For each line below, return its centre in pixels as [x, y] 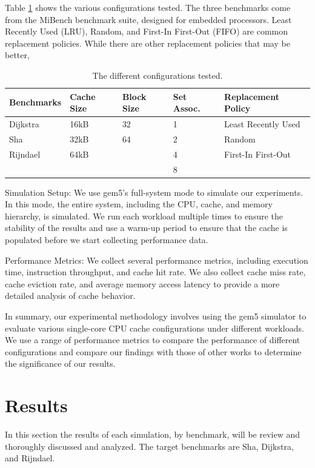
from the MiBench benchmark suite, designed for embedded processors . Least [148, 19]
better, [17, 55]
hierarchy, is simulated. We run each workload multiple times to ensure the [144, 216]
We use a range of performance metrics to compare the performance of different [153, 340]
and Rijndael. [30, 458]
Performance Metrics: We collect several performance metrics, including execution [157, 260]
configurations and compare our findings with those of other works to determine [153, 351]
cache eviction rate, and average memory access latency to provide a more [142, 283]
